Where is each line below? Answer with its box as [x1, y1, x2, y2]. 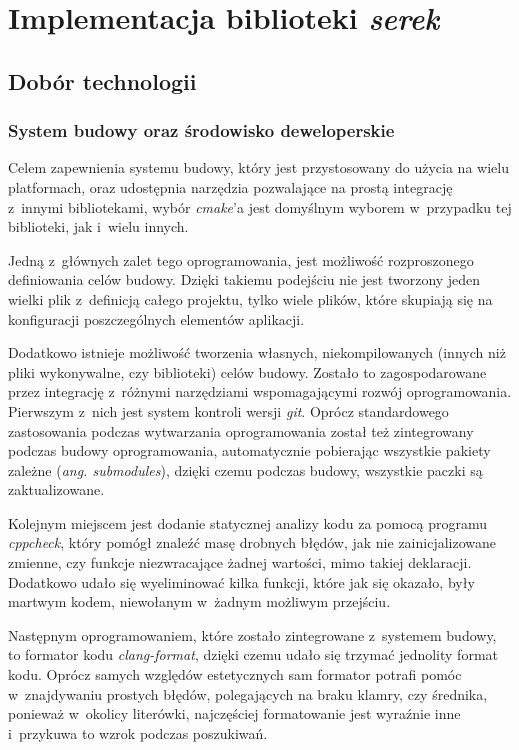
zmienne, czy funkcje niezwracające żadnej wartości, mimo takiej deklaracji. [8, 552, 472, 573]
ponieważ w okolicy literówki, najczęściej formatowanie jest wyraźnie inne [8, 703, 461, 724]
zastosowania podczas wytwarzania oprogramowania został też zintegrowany [8, 420, 474, 441]
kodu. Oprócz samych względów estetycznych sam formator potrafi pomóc [8, 664, 462, 685]
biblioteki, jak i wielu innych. [8, 216, 189, 237]
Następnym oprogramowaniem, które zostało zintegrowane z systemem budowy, [8, 624, 497, 645]
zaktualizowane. [8, 479, 105, 500]
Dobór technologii [8, 65, 197, 96]
